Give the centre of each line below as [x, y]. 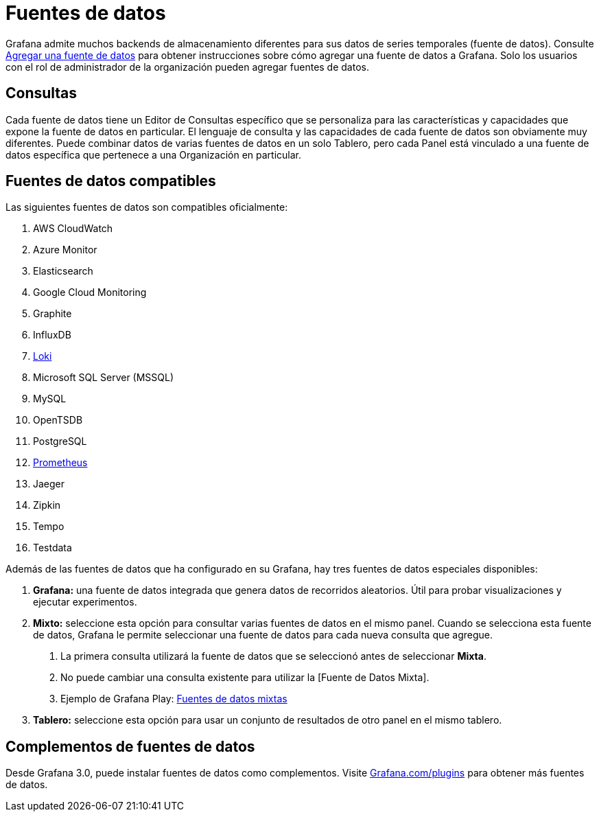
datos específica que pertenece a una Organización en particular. [154, 154]
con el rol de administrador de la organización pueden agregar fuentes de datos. [187, 67]
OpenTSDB [58, 420]
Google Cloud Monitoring [90, 292]
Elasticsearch [63, 271]
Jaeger [49, 484]
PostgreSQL [60, 441]
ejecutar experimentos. [85, 602]
